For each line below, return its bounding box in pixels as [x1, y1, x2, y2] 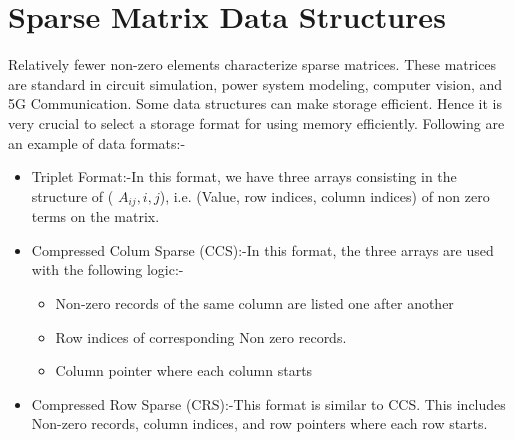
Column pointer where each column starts [55, 360, 313, 381]
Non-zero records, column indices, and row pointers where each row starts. [31, 413, 488, 434]
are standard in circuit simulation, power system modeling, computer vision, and [8, 73, 503, 94]
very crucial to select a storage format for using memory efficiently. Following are [8, 112, 505, 133]
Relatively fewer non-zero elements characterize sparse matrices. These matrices [8, 54, 497, 75]
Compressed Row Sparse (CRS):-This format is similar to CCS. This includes [31, 393, 506, 414]
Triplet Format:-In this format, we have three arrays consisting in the [31, 166, 457, 187]
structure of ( [31, 185, 114, 206]
